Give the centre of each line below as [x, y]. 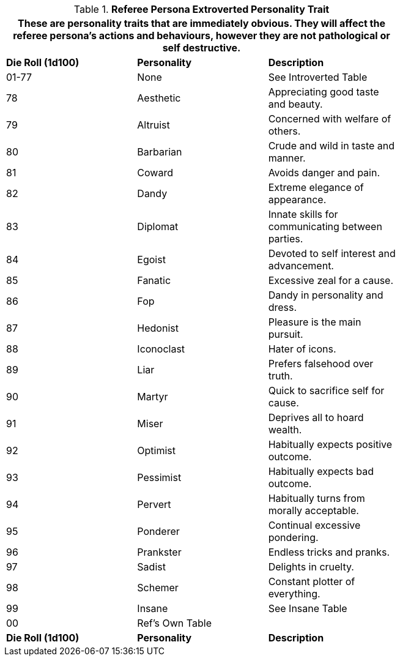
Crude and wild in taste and [331, 146]
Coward [155, 173]
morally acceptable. [313, 510]
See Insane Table [308, 608]
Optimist [157, 450]
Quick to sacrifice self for [326, 390]
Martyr [153, 397]
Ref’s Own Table [174, 623]
